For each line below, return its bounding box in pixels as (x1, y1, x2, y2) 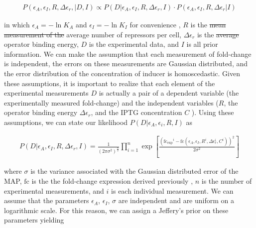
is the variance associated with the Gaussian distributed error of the (30, 166, 239, 176)
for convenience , (129, 19, 181, 30)
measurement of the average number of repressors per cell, (4, 29, 181, 39)
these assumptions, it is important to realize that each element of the (4, 78, 215, 88)
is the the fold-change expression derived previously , (31, 175, 193, 186)
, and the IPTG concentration (91, 107, 182, 117)
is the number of (201, 175, 252, 186)
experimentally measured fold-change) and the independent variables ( (4, 97, 219, 108)
